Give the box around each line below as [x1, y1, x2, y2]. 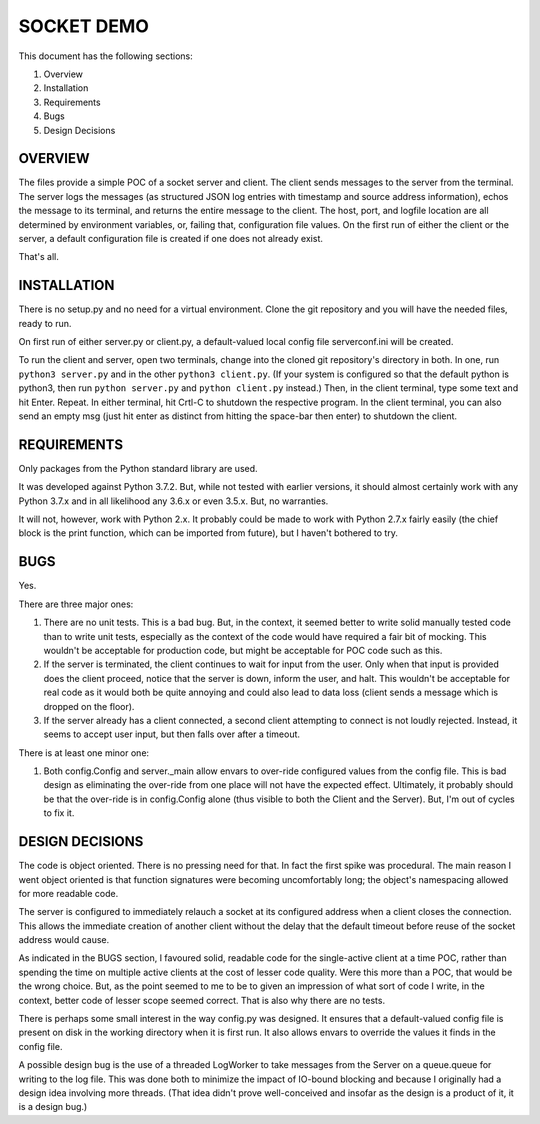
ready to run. [18, 317, 72, 329]
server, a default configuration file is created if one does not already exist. [18, 232, 324, 244]
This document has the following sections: [18, 50, 194, 62]
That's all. [18, 251, 59, 263]
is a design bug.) [18, 1101, 88, 1113]
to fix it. [43, 807, 75, 819]
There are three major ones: [18, 598, 134, 610]
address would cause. [18, 934, 110, 946]
